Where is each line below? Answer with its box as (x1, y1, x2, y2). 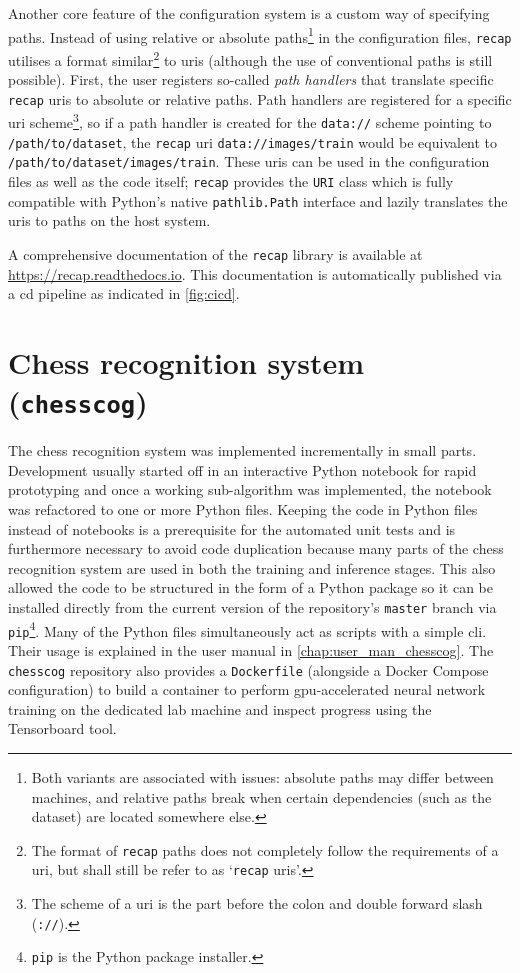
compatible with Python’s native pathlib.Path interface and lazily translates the (8, 190, 508, 211)
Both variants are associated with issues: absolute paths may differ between (31, 766, 494, 787)
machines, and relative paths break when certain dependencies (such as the (31, 786, 492, 807)
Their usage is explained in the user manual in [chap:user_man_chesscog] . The (8, 639, 494, 660)
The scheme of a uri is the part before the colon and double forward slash (31, 893, 483, 914)
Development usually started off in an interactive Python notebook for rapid (8, 459, 477, 480)
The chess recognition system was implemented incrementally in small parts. (8, 440, 477, 461)
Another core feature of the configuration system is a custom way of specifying (8, 3, 490, 23)
